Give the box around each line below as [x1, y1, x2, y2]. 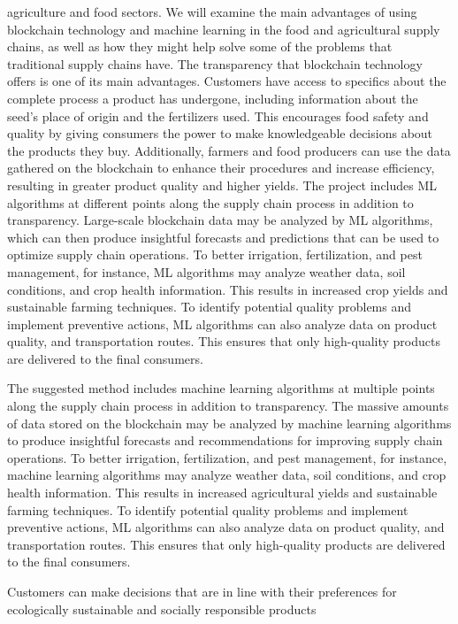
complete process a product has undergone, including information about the [7, 89, 418, 107]
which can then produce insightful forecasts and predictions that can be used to [7, 227, 439, 246]
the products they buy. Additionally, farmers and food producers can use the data [7, 141, 451, 159]
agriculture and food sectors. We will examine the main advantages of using [7, 3, 417, 20]
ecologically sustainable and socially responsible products [7, 599, 317, 618]
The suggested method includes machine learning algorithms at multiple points [7, 379, 435, 397]
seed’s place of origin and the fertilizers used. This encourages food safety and [7, 106, 429, 125]
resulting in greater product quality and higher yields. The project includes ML [7, 175, 438, 194]
